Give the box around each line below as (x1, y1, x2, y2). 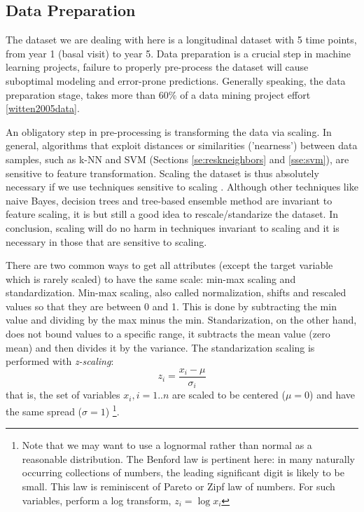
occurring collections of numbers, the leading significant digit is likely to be (22, 465, 344, 480)
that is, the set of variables (6, 387, 120, 402)
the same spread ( (6, 403, 83, 418)
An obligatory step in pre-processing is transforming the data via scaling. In (6, 124, 332, 139)
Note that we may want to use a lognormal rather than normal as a (22, 438, 312, 452)
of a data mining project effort (180, 87, 311, 102)
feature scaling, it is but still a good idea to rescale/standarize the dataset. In (6, 207, 339, 221)
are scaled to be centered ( (172, 387, 286, 402)
